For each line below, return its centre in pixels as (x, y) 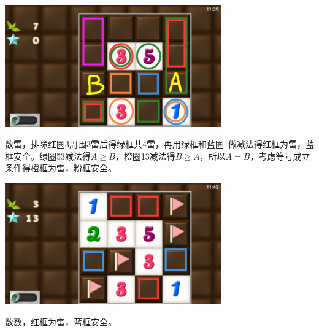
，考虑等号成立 (280, 156)
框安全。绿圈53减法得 (48, 156)
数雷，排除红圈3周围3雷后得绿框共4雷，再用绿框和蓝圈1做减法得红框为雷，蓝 (159, 144)
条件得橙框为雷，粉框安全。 (61, 168)
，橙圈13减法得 (145, 156)
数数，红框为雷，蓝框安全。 (61, 321)
